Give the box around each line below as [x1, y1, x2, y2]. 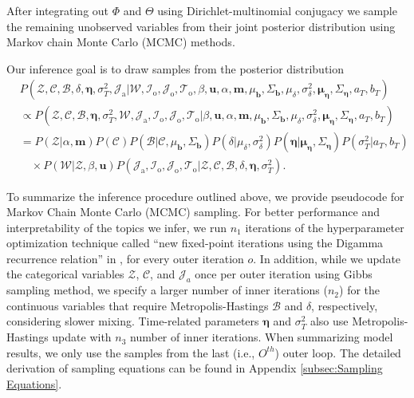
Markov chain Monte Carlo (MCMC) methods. [6, 33, 235, 50]
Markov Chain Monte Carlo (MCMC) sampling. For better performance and [6, 203, 380, 220]
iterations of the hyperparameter [245, 219, 404, 235]
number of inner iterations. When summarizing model [130, 329, 393, 345]
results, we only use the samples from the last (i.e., [6, 344, 255, 361]
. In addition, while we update [253, 250, 401, 266]
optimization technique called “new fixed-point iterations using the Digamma [6, 234, 384, 251]
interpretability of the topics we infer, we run [6, 219, 227, 235]
